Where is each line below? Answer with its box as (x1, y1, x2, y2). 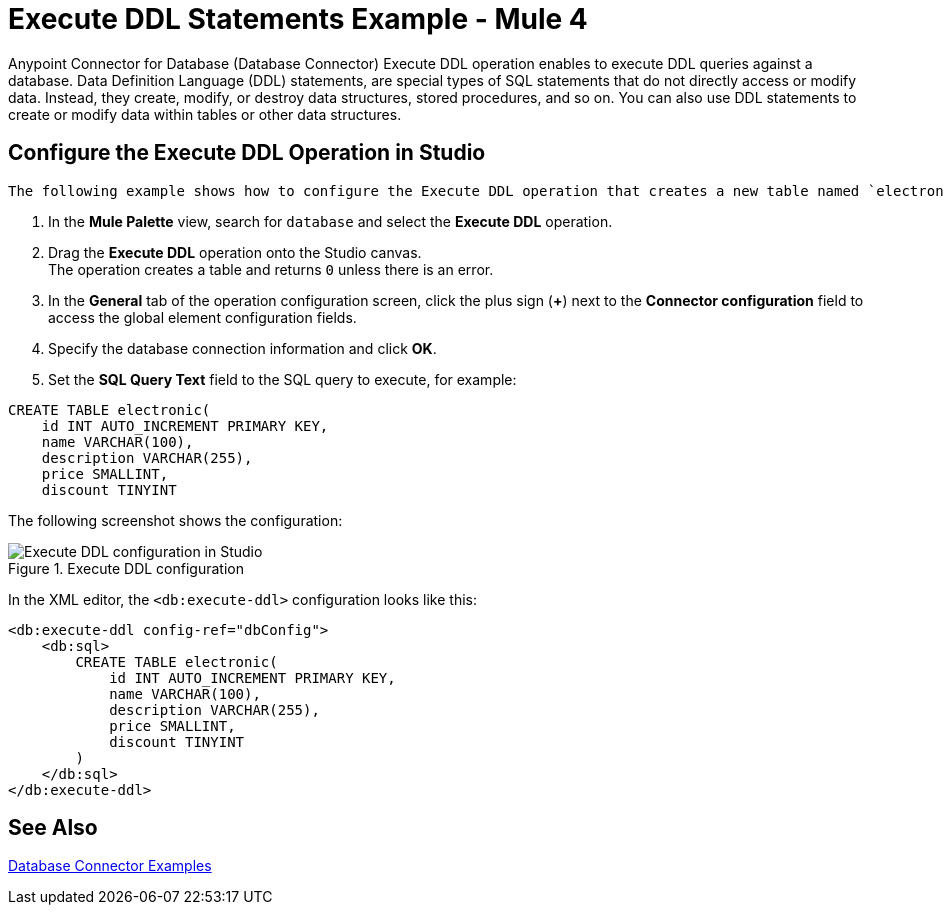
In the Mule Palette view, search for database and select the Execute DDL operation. (48, 212, 613, 230)
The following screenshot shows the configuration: (8, 511, 343, 529)
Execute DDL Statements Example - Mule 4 (8, 2, 588, 36)
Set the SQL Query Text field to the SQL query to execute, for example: (48, 370, 517, 388)
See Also (8, 815, 98, 841)
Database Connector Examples (8, 857, 212, 875)
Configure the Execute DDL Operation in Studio (8, 140, 486, 166)
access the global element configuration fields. (48, 308, 357, 326)
